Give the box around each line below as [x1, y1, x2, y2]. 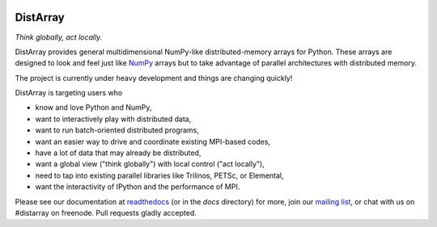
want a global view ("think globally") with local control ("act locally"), [35, 159, 265, 169]
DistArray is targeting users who [15, 88, 123, 98]
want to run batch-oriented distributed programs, [35, 125, 200, 135]
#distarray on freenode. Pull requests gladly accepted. [15, 208, 197, 217]
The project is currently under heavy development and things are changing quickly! [15, 73, 293, 82]
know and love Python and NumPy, [35, 103, 152, 112]
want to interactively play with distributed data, [35, 114, 192, 124]
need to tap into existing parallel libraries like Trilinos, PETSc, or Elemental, [35, 170, 284, 180]
